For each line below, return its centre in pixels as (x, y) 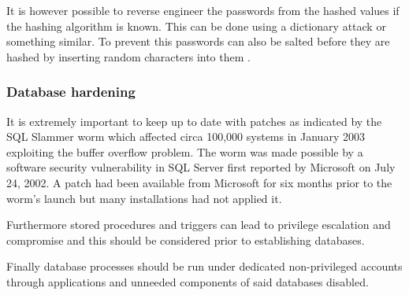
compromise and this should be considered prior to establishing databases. (186, 240)
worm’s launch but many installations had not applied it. (144, 198)
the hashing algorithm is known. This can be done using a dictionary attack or (196, 26)
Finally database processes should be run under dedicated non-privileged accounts (204, 266)
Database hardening (71, 92)
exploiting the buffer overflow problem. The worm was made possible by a (185, 151)
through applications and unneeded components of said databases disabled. (188, 281)
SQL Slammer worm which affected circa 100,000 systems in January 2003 (186, 136)
